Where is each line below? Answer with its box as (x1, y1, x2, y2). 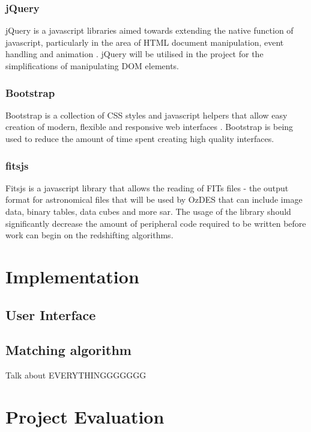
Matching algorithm (5, 341, 131, 359)
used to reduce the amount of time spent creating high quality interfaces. (5, 132, 274, 144)
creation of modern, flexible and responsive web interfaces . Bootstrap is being (5, 120, 294, 133)
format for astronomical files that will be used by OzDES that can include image (5, 193, 303, 206)
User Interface (5, 305, 96, 324)
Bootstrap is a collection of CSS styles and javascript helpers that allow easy (5, 108, 288, 121)
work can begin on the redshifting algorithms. (5, 229, 174, 241)
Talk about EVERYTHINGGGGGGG (5, 369, 146, 381)
